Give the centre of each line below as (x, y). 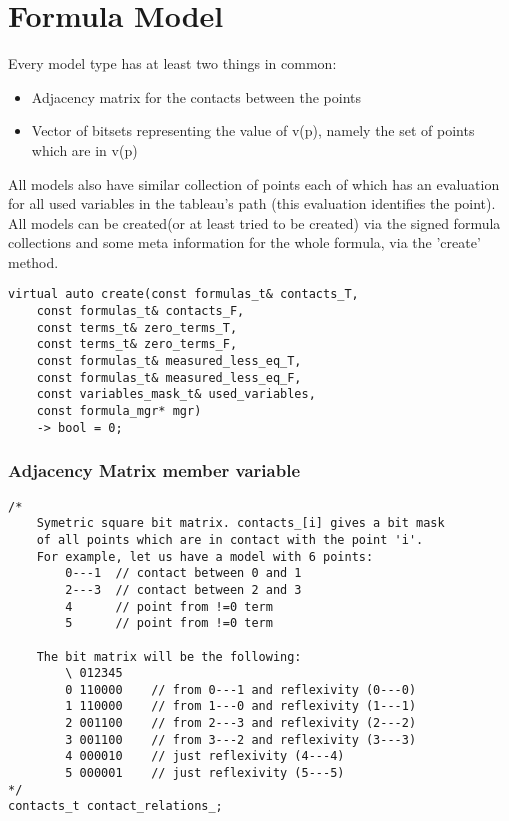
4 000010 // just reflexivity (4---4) (205, 756)
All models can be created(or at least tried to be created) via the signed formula (254, 222)
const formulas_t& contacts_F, (140, 311)
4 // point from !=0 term (169, 606)
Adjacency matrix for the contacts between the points (196, 96)
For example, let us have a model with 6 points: (205, 556)
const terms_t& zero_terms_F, (137, 344)
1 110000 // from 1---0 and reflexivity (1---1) (241, 706)
